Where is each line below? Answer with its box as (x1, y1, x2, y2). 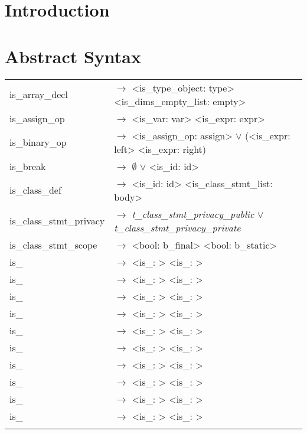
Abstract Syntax (5, 44, 141, 68)
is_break (9, 159, 46, 173)
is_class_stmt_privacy (9, 214, 105, 227)
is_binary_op (9, 135, 67, 149)
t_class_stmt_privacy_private (114, 220, 241, 234)
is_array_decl (9, 87, 68, 101)
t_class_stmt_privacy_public (132, 207, 254, 221)
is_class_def (9, 183, 61, 197)
